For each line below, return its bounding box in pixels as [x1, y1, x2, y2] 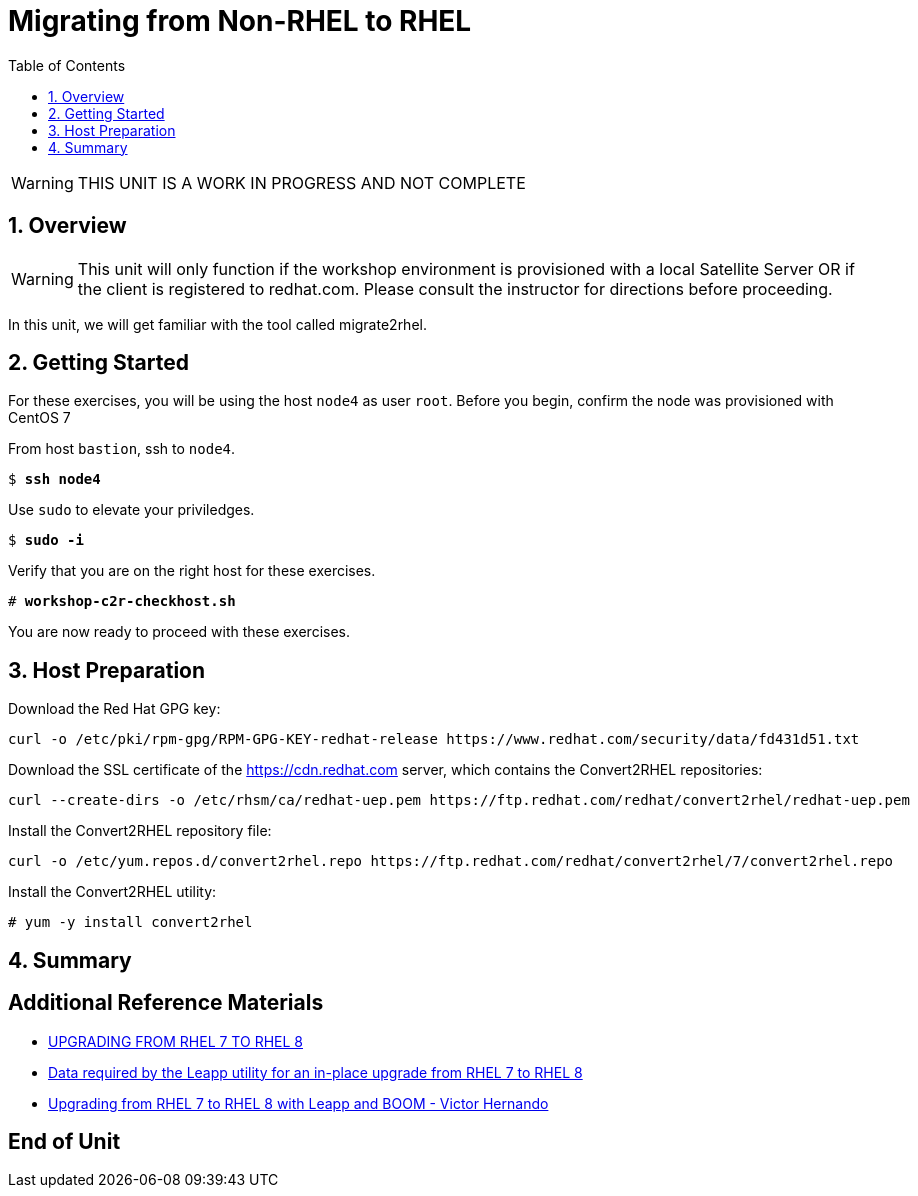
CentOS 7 [8, 409, 71, 427]
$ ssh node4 [8, 471, 101, 488]
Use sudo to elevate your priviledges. [8, 501, 255, 519]
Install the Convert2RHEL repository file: [8, 822, 272, 840]
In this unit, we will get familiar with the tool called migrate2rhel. [8, 315, 427, 333]
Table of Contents [8, 56, 126, 74]
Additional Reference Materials [8, 990, 324, 1016]
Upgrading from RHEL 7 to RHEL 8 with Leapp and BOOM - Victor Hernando [48, 1094, 549, 1112]
